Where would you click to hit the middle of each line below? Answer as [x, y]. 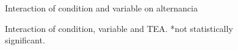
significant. [25, 40]
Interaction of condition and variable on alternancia [101, 8]
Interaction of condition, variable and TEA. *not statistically [119, 28]
